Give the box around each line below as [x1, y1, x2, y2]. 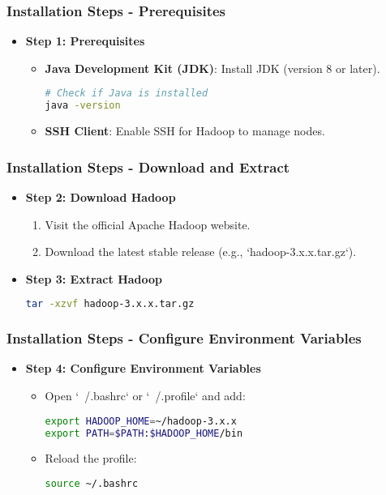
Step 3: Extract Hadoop [25, 270, 163, 287]
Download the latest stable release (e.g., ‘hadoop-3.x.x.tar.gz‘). [45, 243, 357, 260]
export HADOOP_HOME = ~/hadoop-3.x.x [45, 415, 237, 427]
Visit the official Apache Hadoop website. [45, 215, 251, 233]
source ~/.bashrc [45, 477, 139, 489]
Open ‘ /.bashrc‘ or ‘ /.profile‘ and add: [45, 387, 246, 404]
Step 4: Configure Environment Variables [25, 360, 261, 377]
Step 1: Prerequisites [25, 32, 145, 49]
